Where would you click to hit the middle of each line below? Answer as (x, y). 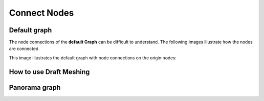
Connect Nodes (42, 13)
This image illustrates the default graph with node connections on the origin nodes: (93, 58)
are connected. (24, 49)
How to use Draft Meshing (49, 72)
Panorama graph (35, 88)
